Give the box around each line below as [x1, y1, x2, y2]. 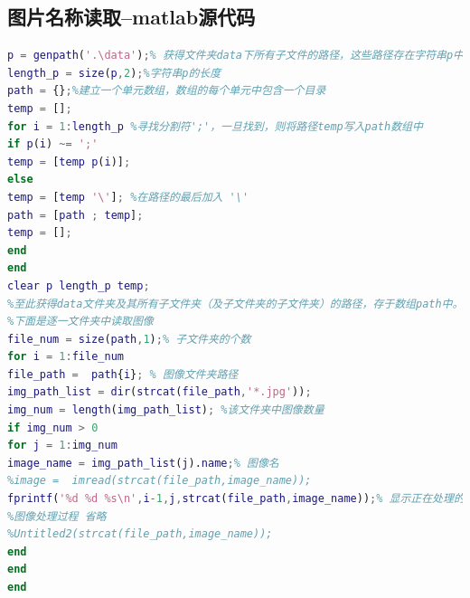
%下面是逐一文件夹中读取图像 [7, 315, 154, 328]
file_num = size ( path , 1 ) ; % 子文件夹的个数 [7, 332, 251, 346]
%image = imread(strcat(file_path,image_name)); [7, 474, 312, 488]
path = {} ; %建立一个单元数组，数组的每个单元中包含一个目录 [7, 84, 326, 98]
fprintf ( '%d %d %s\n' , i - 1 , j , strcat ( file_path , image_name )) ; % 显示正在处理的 [7, 492, 465, 506]
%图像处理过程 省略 [7, 509, 107, 523]
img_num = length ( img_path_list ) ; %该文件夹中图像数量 [7, 403, 324, 417]
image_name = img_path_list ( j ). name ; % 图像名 [7, 456, 279, 470]
